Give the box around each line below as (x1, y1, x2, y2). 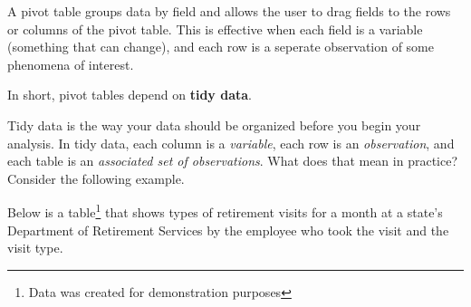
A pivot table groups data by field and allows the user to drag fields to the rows (7, 2, 451, 20)
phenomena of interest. (7, 54, 134, 73)
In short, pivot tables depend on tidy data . (7, 85, 252, 104)
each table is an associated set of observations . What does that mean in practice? (7, 151, 458, 170)
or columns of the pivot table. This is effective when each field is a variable (7, 19, 423, 38)
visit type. (7, 238, 63, 257)
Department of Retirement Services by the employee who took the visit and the (7, 220, 449, 239)
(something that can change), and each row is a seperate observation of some (7, 37, 435, 56)
